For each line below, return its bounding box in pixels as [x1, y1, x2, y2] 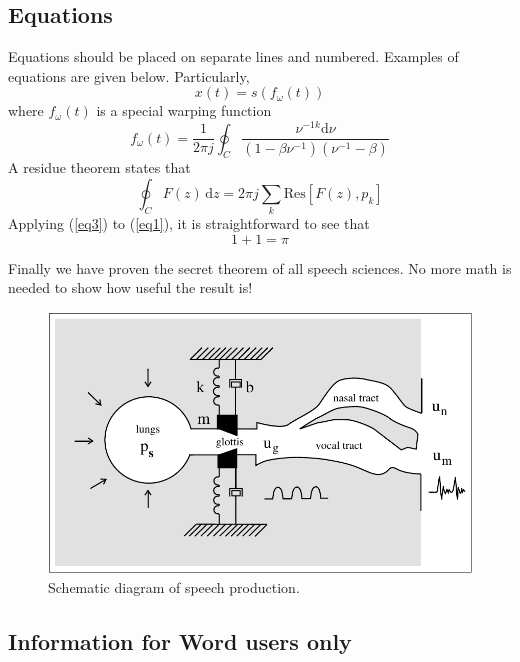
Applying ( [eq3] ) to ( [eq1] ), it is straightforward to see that [8, 213, 370, 234]
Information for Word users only [8, 625, 352, 656]
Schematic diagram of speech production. [48, 576, 300, 597]
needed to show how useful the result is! [8, 277, 253, 298]
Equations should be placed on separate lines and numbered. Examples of [8, 46, 459, 67]
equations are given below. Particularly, [8, 65, 250, 86]
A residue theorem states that [8, 157, 191, 178]
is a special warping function [96, 100, 272, 121]
